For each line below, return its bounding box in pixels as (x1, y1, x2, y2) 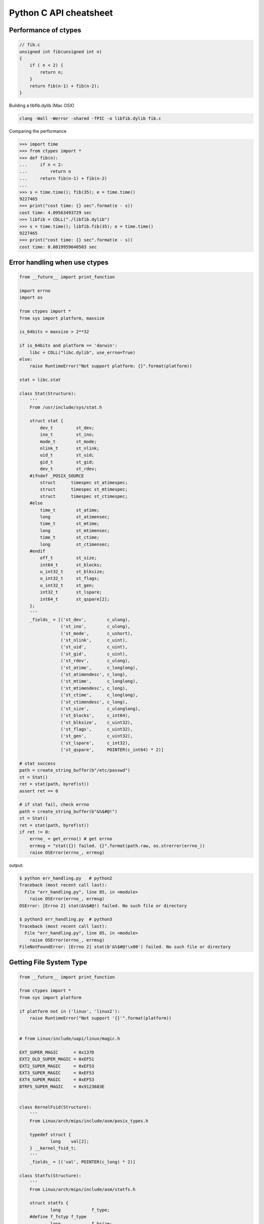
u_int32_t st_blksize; (40, 569, 105, 575)
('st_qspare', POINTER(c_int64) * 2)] (60, 747, 164, 753)
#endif (29, 548, 45, 554)
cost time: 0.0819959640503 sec (19, 244, 97, 250)
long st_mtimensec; (40, 528, 110, 533)
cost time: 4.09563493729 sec (19, 210, 92, 215)
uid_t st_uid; (40, 452, 95, 458)
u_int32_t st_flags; (40, 576, 100, 581)
